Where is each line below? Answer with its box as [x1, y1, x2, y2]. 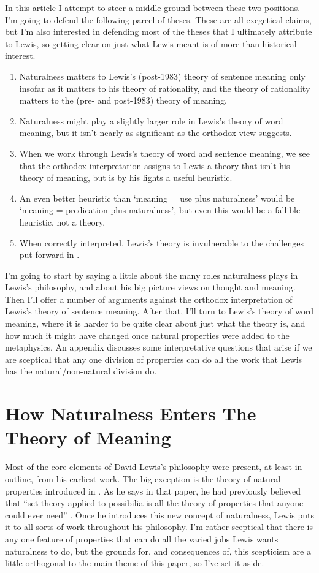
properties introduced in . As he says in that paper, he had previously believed [5, 484, 301, 497]
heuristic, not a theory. [19, 215, 106, 228]
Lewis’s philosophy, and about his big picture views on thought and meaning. [5, 281, 296, 294]
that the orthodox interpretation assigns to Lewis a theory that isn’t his [19, 159, 290, 172]
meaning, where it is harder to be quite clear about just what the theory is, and [5, 317, 306, 330]
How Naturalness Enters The [5, 401, 256, 426]
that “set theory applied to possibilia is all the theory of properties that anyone [5, 496, 304, 509]
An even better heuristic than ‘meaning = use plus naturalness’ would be [19, 191, 295, 204]
